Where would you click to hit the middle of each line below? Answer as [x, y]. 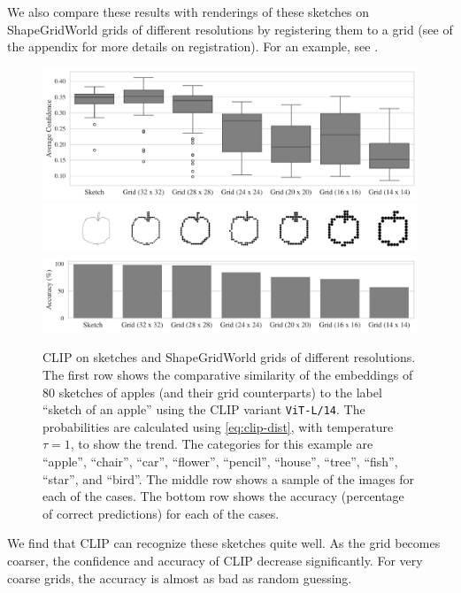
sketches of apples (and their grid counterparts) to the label [220, 392]
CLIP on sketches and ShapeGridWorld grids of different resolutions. [229, 357]
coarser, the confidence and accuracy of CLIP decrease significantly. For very [215, 560]
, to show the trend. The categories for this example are [222, 444]
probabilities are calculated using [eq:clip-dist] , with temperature [218, 426]
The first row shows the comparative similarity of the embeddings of [228, 374]
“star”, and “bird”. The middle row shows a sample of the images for [229, 478]
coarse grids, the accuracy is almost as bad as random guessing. [180, 578]
